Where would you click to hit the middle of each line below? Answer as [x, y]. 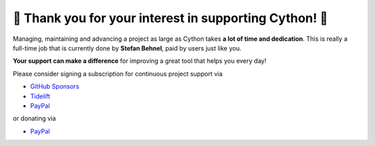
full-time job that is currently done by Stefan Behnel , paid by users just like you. [127, 48]
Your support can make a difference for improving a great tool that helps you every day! [140, 61]
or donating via [34, 118]
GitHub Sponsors [55, 86]
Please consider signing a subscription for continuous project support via [118, 73]
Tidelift [40, 96]
